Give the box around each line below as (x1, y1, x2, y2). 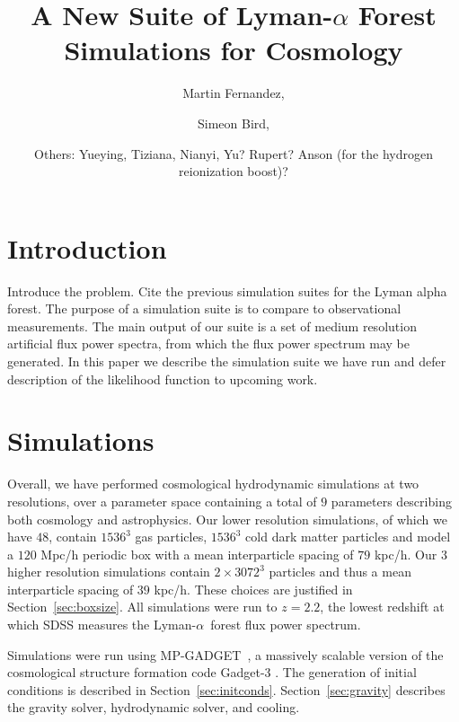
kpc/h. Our (374, 544, 437, 563)
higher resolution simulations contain (7, 562, 210, 581)
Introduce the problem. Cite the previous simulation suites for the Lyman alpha (7, 281, 447, 300)
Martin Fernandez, (182, 84, 285, 102)
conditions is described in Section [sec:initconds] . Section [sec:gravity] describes (7, 680, 446, 699)
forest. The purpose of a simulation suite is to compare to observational (7, 299, 402, 318)
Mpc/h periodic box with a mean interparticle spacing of (40, 544, 354, 563)
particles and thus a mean (269, 562, 411, 581)
